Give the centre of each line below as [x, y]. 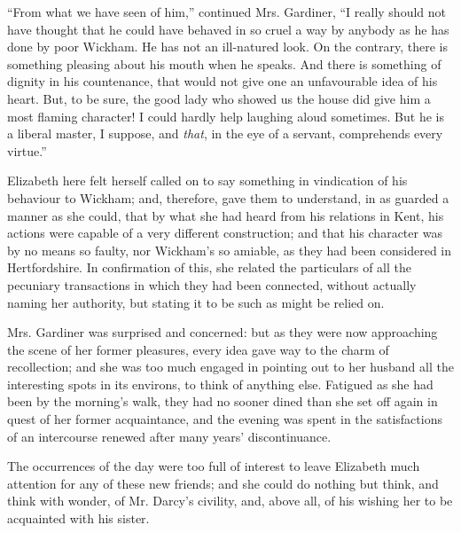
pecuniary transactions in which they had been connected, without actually [212, 284]
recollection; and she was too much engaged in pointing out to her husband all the [230, 367]
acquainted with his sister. [78, 518]
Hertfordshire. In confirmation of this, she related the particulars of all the [210, 267]
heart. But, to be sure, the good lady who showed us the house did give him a [219, 98]
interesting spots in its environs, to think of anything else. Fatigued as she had [220, 384]
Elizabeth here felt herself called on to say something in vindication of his [207, 180]
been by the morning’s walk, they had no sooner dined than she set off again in [223, 401]
